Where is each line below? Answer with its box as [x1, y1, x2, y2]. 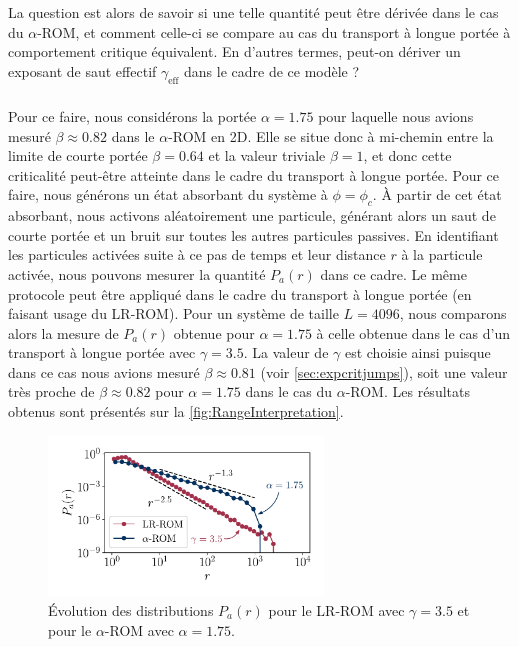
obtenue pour [173, 322, 255, 343]
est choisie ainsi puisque [344, 342, 491, 363]
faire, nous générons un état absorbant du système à [8, 184, 328, 205]
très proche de [8, 381, 95, 402]
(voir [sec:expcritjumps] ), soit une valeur [260, 361, 508, 382]
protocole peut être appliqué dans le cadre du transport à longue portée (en [8, 283, 472, 304]
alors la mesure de [8, 322, 119, 343]
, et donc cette [363, 145, 452, 166]
